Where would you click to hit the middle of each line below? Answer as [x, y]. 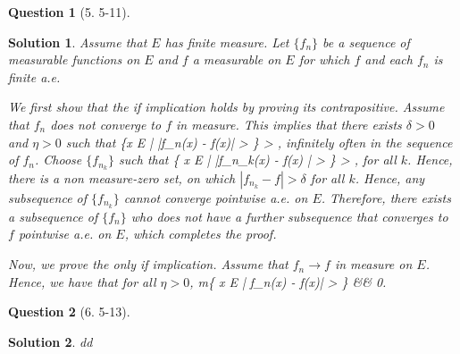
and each [389, 59]
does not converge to [106, 124]
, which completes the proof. [201, 234]
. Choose [59, 160]
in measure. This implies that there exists [289, 124]
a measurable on [237, 59]
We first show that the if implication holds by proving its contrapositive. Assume [226, 107]
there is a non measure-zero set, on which [122, 178]
